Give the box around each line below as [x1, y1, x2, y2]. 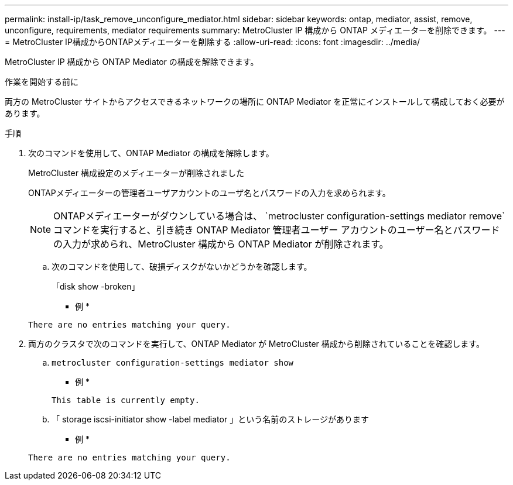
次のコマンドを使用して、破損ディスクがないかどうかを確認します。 [52, 262, 312, 271]
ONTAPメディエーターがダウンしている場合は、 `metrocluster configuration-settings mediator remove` [53, 210, 505, 222]
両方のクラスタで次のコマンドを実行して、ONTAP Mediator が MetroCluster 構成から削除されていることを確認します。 [28, 339, 484, 349]
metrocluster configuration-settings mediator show [52, 358, 294, 367]
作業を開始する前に [5, 77, 78, 87]
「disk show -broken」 [52, 281, 140, 291]
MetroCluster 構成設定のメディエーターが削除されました [28, 168, 244, 178]
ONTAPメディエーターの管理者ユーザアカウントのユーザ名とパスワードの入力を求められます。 [28, 188, 391, 198]
